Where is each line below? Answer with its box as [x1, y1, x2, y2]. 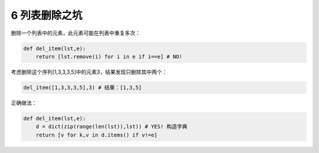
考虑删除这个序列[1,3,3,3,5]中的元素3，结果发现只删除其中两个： [11, 68, 168, 75]
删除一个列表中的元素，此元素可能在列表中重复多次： [11, 29, 141, 36]
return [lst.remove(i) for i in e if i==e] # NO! [35, 53, 183, 60]
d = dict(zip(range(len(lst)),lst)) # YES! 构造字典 [35, 124, 188, 130]
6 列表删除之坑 [11, 9, 83, 22]
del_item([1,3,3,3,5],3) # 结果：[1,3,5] [23, 84, 142, 91]
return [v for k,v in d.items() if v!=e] [35, 131, 158, 138]
